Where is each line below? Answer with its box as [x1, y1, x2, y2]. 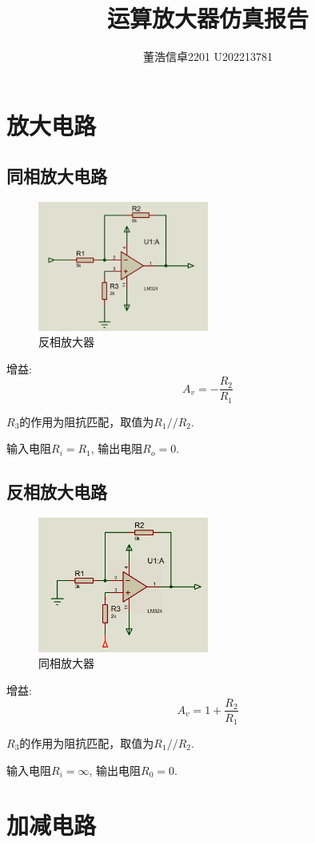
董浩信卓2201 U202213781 [142, 48, 273, 65]
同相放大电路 [6, 163, 107, 188]
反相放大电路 [6, 479, 107, 504]
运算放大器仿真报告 [106, 2, 309, 34]
